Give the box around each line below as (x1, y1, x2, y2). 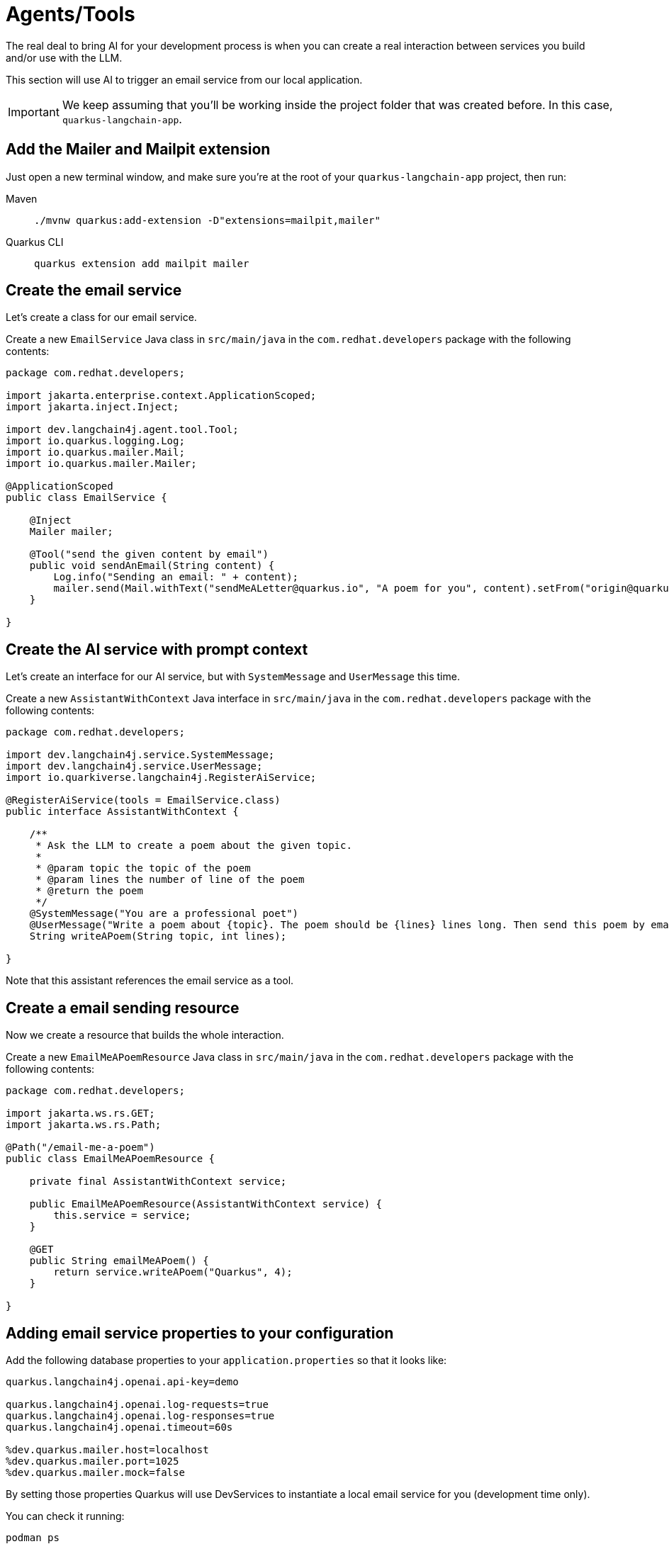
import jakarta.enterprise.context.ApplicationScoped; (6, 390, 317, 402)
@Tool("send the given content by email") (29, 548, 269, 560)
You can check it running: (6, 1509, 125, 1522)
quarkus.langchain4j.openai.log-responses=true (6, 1409, 275, 1421)
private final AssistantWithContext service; (29, 1176, 287, 1188)
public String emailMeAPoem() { (29, 1255, 209, 1267)
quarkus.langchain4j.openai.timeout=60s (6, 1421, 233, 1433)
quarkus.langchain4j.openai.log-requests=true (6, 1398, 269, 1410)
